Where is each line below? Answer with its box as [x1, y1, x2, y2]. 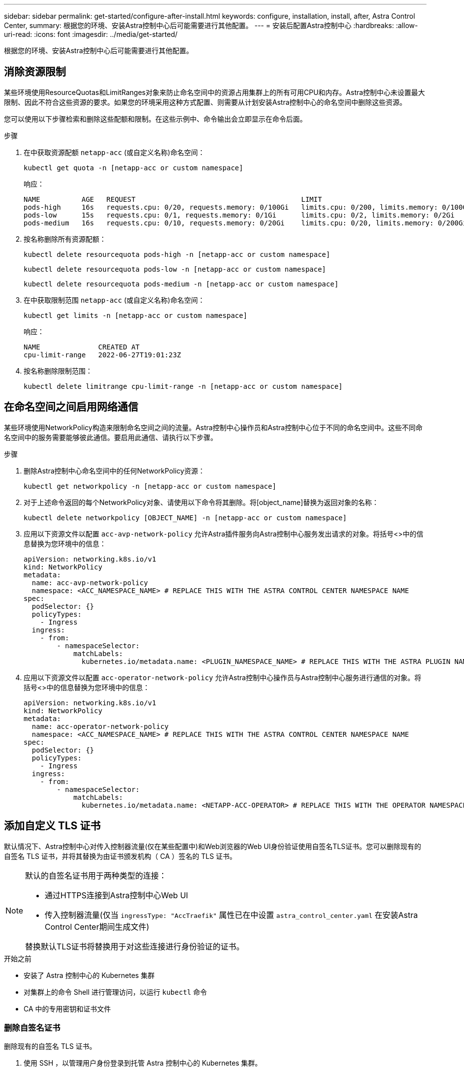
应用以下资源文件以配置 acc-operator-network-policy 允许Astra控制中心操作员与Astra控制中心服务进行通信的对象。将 [24, 673, 421, 682]
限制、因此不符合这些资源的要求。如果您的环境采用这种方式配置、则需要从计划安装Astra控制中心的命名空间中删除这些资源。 [4, 97, 406, 106]
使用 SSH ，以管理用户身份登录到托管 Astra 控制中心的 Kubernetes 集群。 [24, 1059, 262, 1068]
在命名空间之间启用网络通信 [4, 401, 138, 413]
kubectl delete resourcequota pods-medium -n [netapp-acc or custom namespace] [24, 280, 339, 288]
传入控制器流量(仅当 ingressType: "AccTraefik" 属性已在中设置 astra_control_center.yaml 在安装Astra [45, 910, 418, 920]
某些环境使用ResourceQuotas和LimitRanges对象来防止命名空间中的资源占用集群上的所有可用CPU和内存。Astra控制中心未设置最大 [4, 88, 425, 96]
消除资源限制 [4, 65, 66, 78]
